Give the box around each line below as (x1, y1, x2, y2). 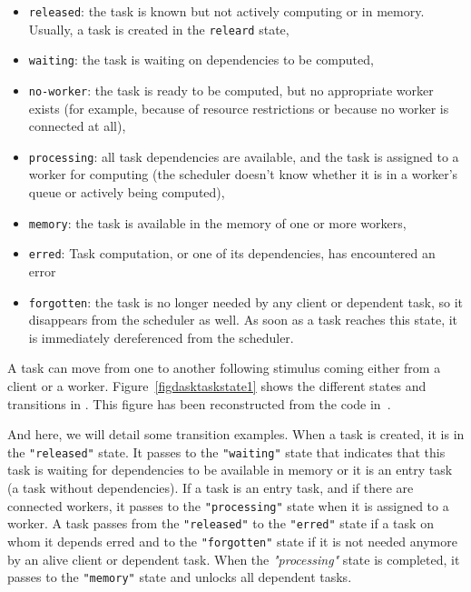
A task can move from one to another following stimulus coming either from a (7, 358, 441, 377)
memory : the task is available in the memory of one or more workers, (28, 213, 407, 232)
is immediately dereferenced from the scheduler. (28, 327, 294, 346)
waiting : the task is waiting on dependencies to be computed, (28, 50, 374, 69)
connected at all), (28, 116, 126, 135)
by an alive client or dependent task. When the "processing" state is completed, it (7, 549, 460, 568)
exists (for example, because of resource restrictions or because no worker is (28, 98, 449, 117)
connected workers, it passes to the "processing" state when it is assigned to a (7, 496, 449, 515)
